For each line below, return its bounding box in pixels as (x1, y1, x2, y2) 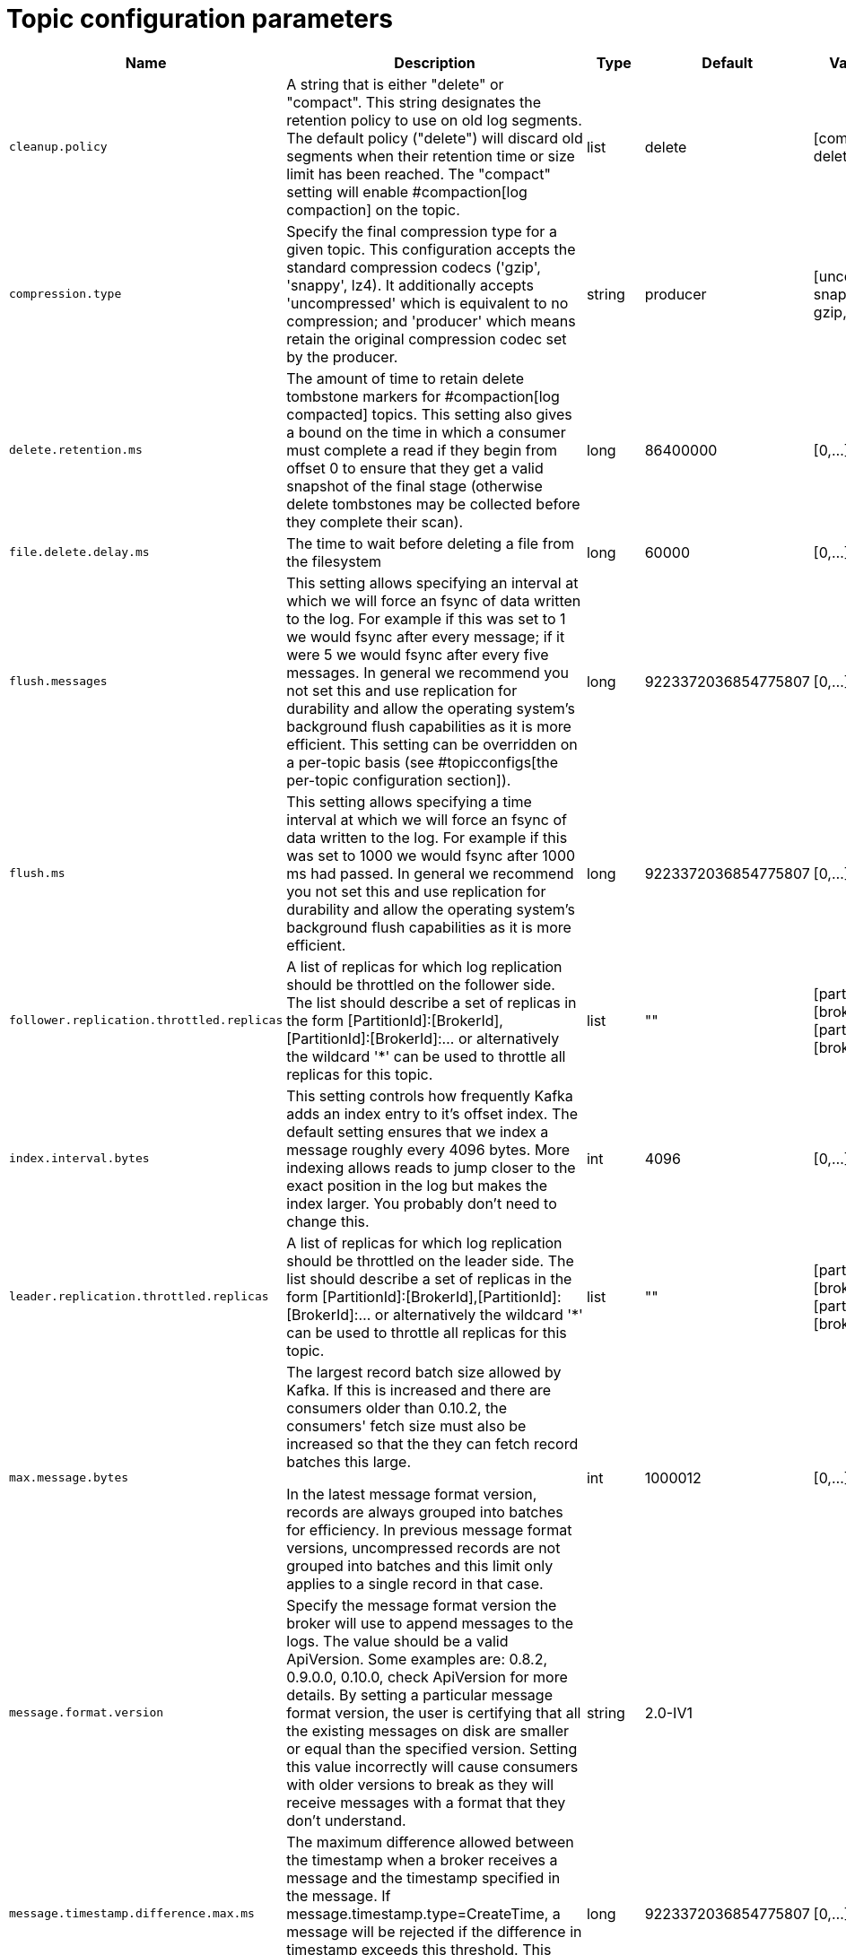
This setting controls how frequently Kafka (286, 1086, 573, 1105)
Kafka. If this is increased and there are (286, 1380, 552, 1399)
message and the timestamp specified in (286, 1868, 561, 1887)
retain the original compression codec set (286, 329, 567, 348)
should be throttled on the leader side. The (286, 1251, 574, 1270)
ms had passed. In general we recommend (286, 864, 574, 882)
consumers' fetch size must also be (286, 1416, 527, 1435)
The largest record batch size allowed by (286, 1362, 562, 1381)
